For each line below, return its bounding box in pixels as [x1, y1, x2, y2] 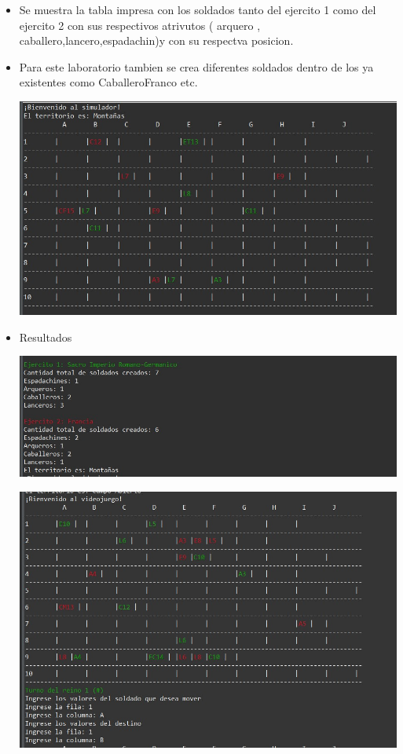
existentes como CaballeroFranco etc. [19, 74, 198, 90]
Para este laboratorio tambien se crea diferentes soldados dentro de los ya [19, 58, 374, 75]
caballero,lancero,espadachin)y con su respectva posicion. [19, 32, 294, 49]
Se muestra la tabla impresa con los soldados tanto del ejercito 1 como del [19, 2, 376, 17]
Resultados [19, 328, 72, 345]
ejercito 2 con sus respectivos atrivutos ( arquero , [19, 16, 261, 33]
